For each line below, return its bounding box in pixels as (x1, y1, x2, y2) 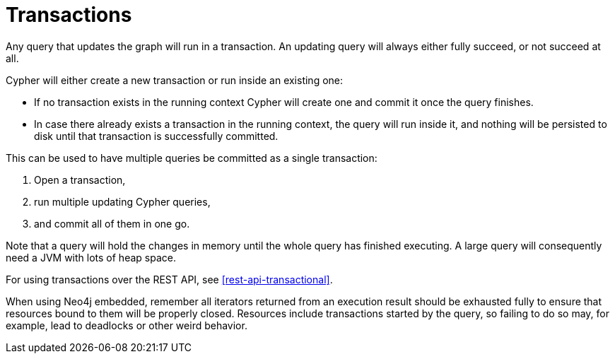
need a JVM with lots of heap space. (6, 251, 176, 264)
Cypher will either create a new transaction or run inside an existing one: (6, 73, 344, 86)
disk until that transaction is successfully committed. (34, 129, 279, 142)
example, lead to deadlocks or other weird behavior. (6, 319, 247, 331)
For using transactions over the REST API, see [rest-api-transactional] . (6, 273, 333, 286)
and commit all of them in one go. (34, 217, 190, 230)
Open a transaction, (34, 173, 126, 186)
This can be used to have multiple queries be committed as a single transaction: (6, 151, 377, 164)
